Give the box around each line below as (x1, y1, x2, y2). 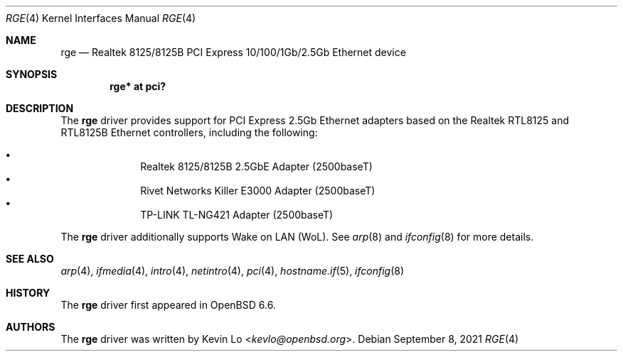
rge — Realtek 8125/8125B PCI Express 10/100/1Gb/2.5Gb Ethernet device (60, 46, 406, 58)
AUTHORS (6, 321, 55, 333)
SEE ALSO (6, 253, 54, 265)
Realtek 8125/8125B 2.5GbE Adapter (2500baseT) (140, 160, 373, 172)
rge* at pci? (110, 80, 166, 92)
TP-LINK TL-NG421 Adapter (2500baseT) (140, 209, 334, 221)
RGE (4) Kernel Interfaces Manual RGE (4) (6, 12, 196, 24)
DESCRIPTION (6, 102, 74, 114)
